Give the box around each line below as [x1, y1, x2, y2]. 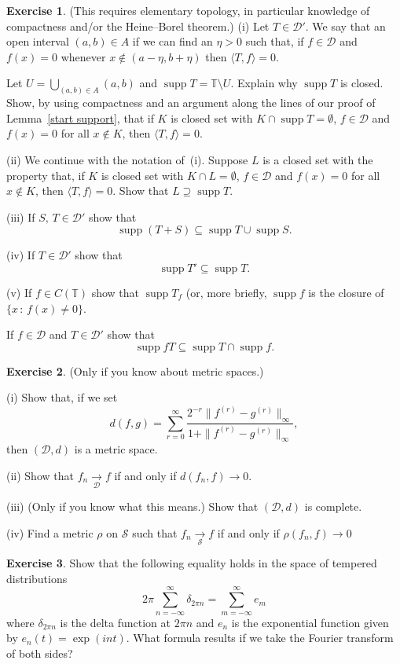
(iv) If [6, 247, 35, 263]
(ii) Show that [6, 467, 74, 483]
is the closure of [308, 284, 384, 300]
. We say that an [305, 17, 386, 34]
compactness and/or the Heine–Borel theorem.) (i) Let [6, 17, 270, 34]
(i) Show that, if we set [6, 389, 118, 405]
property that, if [6, 167, 85, 183]
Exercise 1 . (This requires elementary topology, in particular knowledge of [6, 2, 370, 18]
